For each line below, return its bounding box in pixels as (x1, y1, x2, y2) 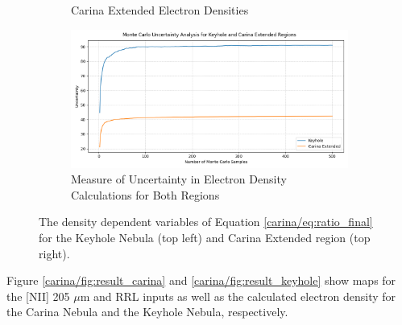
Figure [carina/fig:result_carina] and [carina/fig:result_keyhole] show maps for (6, 272, 396, 289)
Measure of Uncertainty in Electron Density (71, 171, 287, 187)
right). (39, 245, 70, 261)
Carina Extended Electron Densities (71, 2, 249, 18)
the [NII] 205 (6, 287, 70, 304)
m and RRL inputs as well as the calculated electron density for (80, 287, 396, 304)
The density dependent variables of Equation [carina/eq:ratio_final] (39, 213, 373, 230)
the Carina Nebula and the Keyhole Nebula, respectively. (6, 303, 288, 320)
